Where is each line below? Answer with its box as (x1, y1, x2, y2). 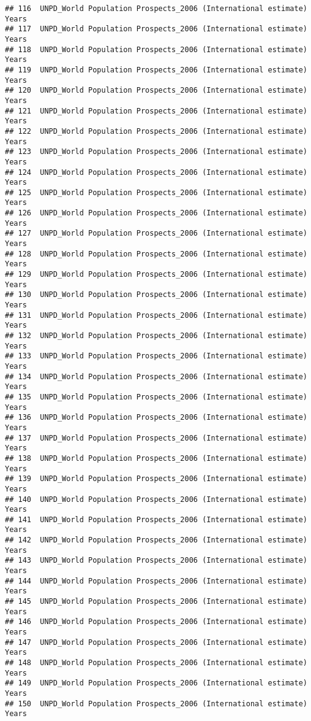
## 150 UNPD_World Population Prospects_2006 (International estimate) (5, 699, 307, 708)
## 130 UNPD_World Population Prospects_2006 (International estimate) (5, 290, 307, 299)
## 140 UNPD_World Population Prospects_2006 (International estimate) (5, 495, 307, 504)
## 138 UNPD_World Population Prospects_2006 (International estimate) (5, 453, 307, 463)
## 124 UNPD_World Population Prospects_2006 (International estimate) (5, 168, 307, 177)
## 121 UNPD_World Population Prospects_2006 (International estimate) (5, 106, 307, 115)
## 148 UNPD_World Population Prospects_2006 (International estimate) (5, 658, 307, 667)
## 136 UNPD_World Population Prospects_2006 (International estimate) (5, 413, 307, 422)
